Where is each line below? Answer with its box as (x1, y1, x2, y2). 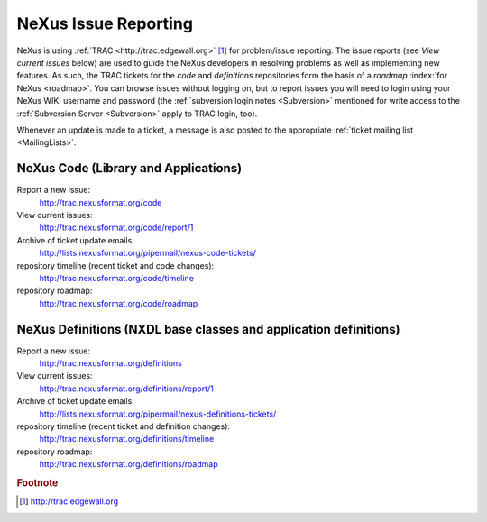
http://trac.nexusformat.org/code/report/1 (39, 222, 194, 234)
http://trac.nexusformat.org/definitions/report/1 (39, 383, 214, 394)
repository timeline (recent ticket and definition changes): (16, 420, 230, 432)
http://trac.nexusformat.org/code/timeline (39, 272, 194, 283)
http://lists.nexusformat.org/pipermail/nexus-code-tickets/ (39, 248, 257, 259)
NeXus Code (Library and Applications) (16, 160, 243, 176)
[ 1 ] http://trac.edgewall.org (19, 496, 119, 507)
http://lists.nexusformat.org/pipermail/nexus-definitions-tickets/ (39, 408, 277, 419)
